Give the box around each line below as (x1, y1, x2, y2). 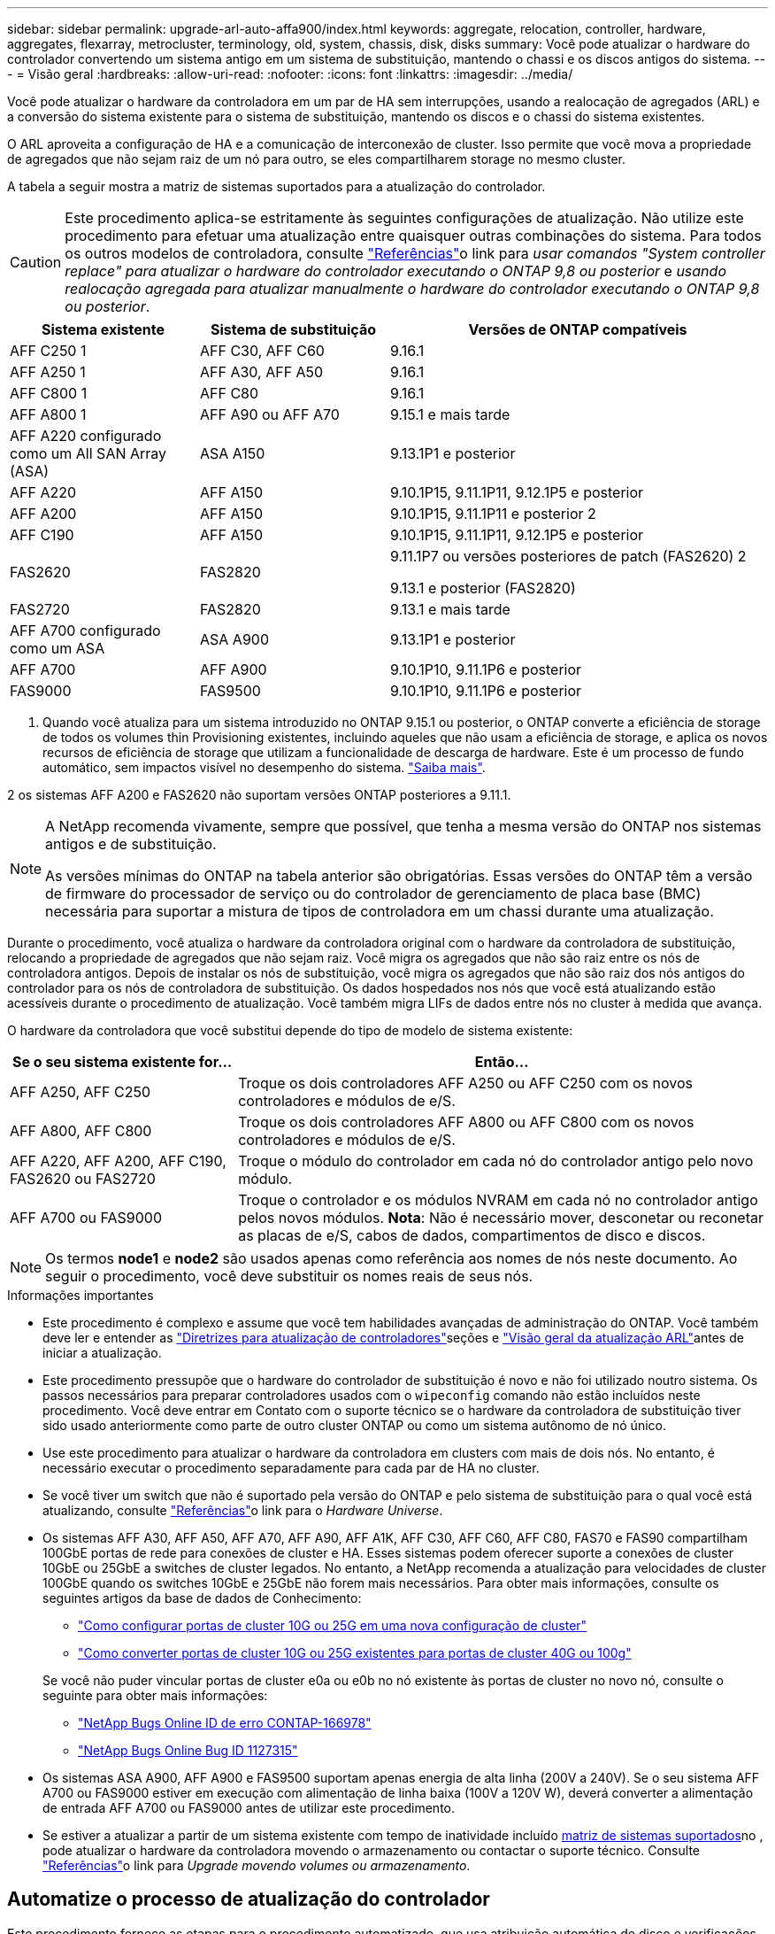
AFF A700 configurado (10, 622, 161, 639)
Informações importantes (7, 1288, 154, 1303)
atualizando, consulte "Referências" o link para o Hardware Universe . (42, 1503, 443, 1518)
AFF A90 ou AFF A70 (200, 406, 340, 423)
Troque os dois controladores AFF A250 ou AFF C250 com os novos (238, 1074, 693, 1092)
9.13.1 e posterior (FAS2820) (390, 579, 576, 597)
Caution (10, 253, 62, 271)
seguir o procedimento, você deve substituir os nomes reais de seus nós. (45, 1267, 533, 1285)
